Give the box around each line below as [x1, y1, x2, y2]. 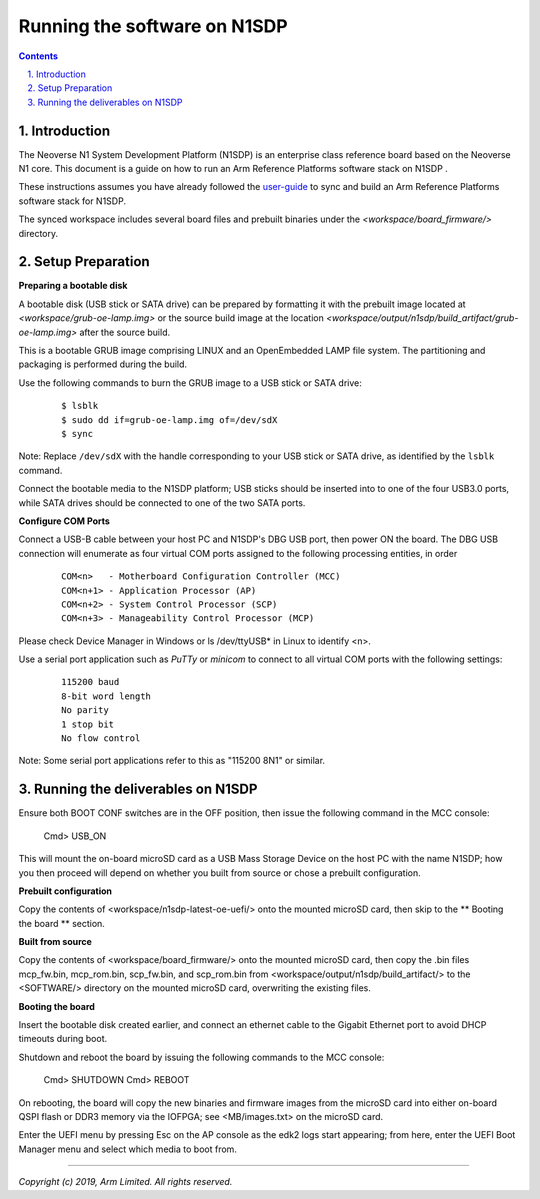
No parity [61, 705, 109, 716]
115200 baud [61, 676, 120, 688]
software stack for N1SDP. [18, 195, 127, 207]
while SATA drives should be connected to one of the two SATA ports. [18, 496, 306, 509]
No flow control [61, 733, 141, 744]
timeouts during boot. [18, 1033, 108, 1045]
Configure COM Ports [18, 515, 110, 527]
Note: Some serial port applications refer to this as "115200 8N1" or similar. [18, 755, 325, 767]
